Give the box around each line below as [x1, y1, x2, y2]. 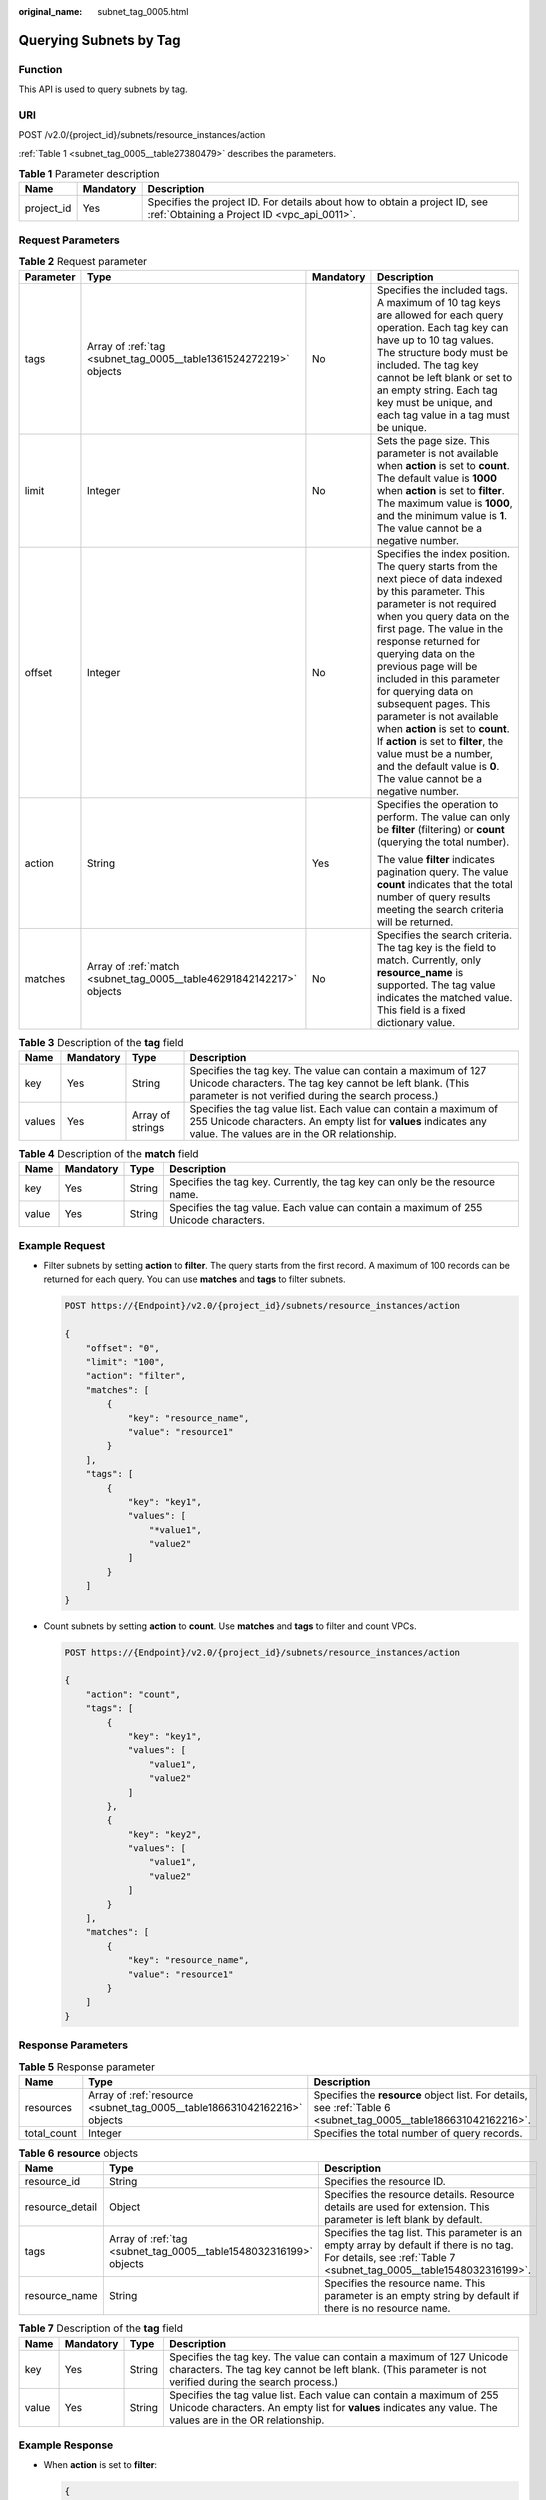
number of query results [376, 890, 491, 904]
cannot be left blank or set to [376, 370, 513, 384]
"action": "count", [85, 1688, 182, 1700]
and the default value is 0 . [376, 759, 500, 773]
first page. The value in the [376, 621, 504, 635]
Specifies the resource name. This [323, 2276, 486, 2290]
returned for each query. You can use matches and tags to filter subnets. [43, 1273, 346, 1285]
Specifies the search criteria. [376, 928, 513, 942]
